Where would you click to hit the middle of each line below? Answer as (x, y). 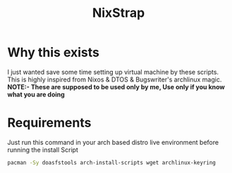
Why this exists (54, 52)
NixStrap (118, 13)
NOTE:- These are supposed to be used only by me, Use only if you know (116, 86)
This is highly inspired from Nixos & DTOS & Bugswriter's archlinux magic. (115, 79)
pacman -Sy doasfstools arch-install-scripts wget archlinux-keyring (112, 162)
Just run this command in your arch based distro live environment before (113, 142)
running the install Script (43, 150)
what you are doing (36, 94)
